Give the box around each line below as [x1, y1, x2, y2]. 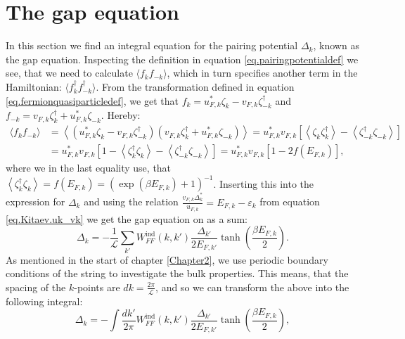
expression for [6, 194, 65, 209]
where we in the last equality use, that [6, 160, 172, 175]
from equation [259, 194, 320, 209]
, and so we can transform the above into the [155, 279, 349, 294]
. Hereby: [101, 108, 141, 122]
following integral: [6, 293, 83, 308]
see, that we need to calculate [6, 65, 133, 80]
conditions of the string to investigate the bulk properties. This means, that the [6, 266, 349, 281]
